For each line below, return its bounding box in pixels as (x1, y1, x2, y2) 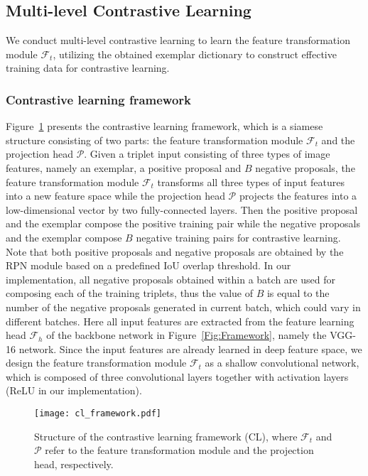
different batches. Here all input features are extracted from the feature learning (6, 313, 355, 328)
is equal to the (266, 286, 330, 301)
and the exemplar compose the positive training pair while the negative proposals (6, 216, 361, 231)
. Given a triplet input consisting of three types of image (84, 146, 330, 161)
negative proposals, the (255, 160, 355, 175)
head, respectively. (34, 456, 114, 471)
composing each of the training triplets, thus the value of (6, 286, 253, 301)
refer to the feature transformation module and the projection (45, 443, 314, 458)
